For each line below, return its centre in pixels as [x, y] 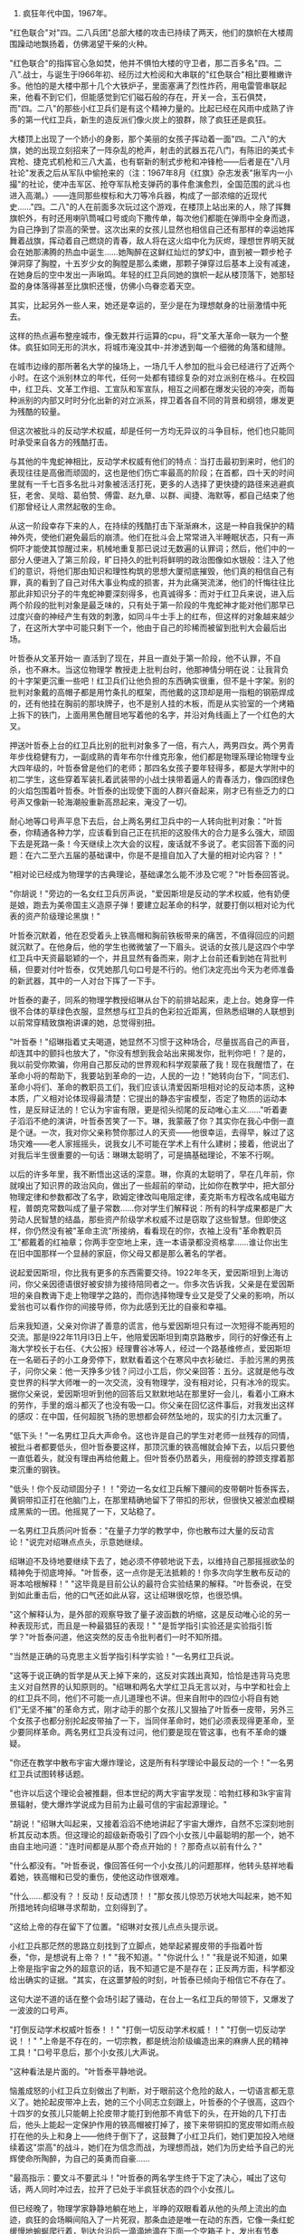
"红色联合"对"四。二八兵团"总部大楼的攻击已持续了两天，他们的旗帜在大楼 [148, 33]
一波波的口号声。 [41, 2010]
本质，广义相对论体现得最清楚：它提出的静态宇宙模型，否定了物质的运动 [144, 1098]
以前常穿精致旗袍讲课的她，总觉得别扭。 [85, 1022]
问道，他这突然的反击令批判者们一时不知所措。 [140, 1637]
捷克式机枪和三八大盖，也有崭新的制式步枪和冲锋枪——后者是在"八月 [162, 162]
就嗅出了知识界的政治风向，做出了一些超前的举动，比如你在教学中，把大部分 [152, 1185]
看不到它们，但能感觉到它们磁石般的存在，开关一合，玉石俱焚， [152, 97]
